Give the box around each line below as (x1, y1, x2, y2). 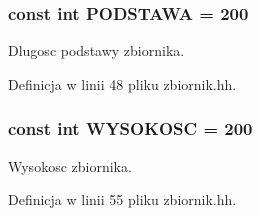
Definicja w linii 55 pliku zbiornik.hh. (8, 189, 237, 210)
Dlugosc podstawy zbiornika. (8, 40, 185, 61)
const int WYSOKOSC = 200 (8, 116, 253, 141)
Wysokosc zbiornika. (8, 155, 132, 176)
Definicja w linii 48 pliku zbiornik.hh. (8, 73, 237, 94)
